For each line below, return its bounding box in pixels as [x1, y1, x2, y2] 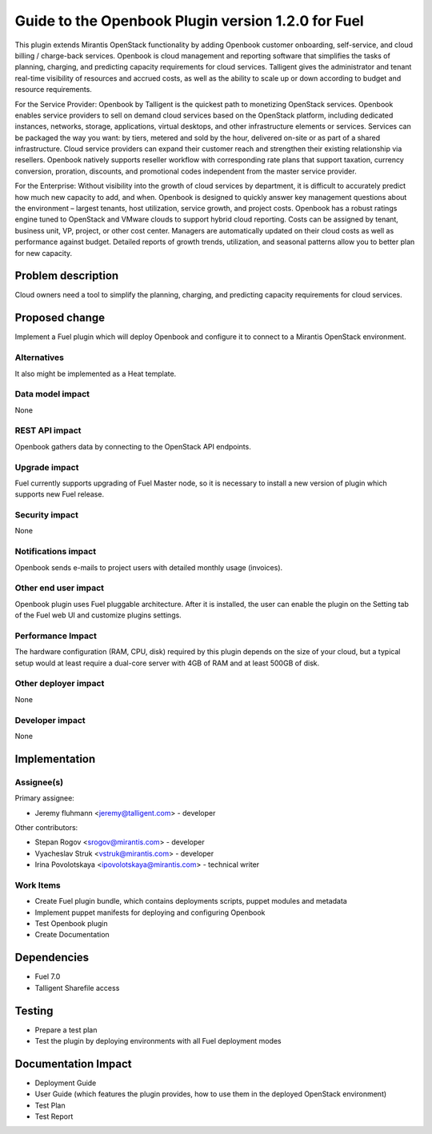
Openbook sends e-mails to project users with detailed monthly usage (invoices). [14, 562, 283, 572]
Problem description [14, 269, 119, 283]
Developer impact [14, 714, 86, 725]
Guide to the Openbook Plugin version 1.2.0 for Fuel [14, 12, 364, 30]
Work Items [14, 880, 61, 891]
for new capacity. [14, 248, 73, 258]
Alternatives [14, 352, 64, 363]
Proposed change [14, 311, 106, 325]
